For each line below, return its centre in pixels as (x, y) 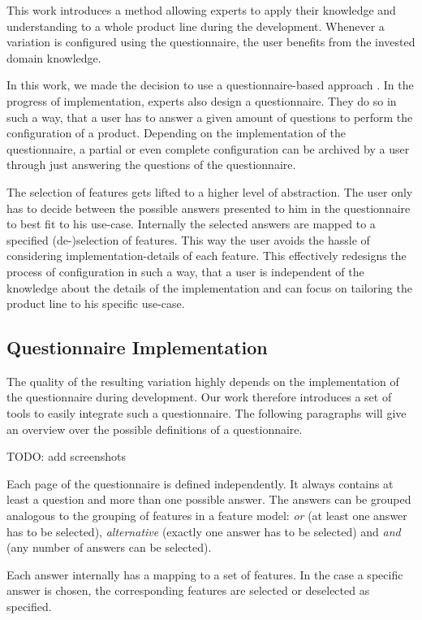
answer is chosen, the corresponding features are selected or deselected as (188, 590)
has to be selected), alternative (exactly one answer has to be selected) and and (204, 531)
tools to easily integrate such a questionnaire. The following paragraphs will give (207, 413)
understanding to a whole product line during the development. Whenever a (196, 26)
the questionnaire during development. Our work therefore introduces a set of (199, 397)
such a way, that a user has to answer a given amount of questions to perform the (210, 117)
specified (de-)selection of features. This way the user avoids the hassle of (188, 239)
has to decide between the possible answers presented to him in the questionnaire (209, 208)
